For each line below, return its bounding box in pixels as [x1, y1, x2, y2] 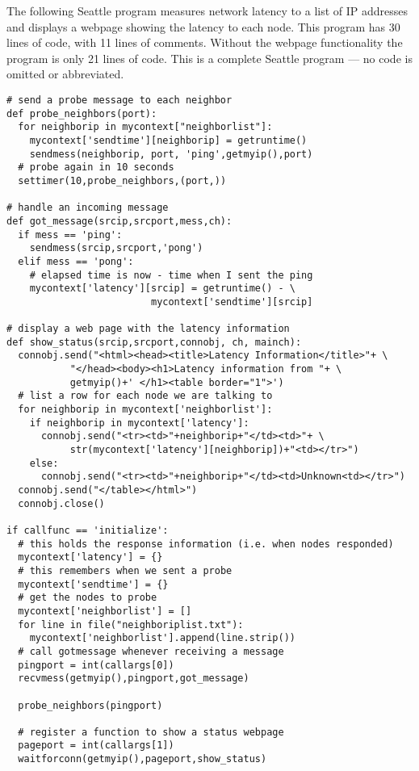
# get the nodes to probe [18, 592, 157, 604]
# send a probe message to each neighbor [6, 94, 233, 106]
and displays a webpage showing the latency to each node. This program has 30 [6, 18, 400, 35]
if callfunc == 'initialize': [6, 524, 169, 536]
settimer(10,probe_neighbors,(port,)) [18, 174, 227, 186]
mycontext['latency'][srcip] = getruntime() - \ [29, 283, 295, 295]
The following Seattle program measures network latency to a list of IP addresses [6, 2, 409, 19]
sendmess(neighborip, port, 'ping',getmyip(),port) [29, 148, 313, 160]
